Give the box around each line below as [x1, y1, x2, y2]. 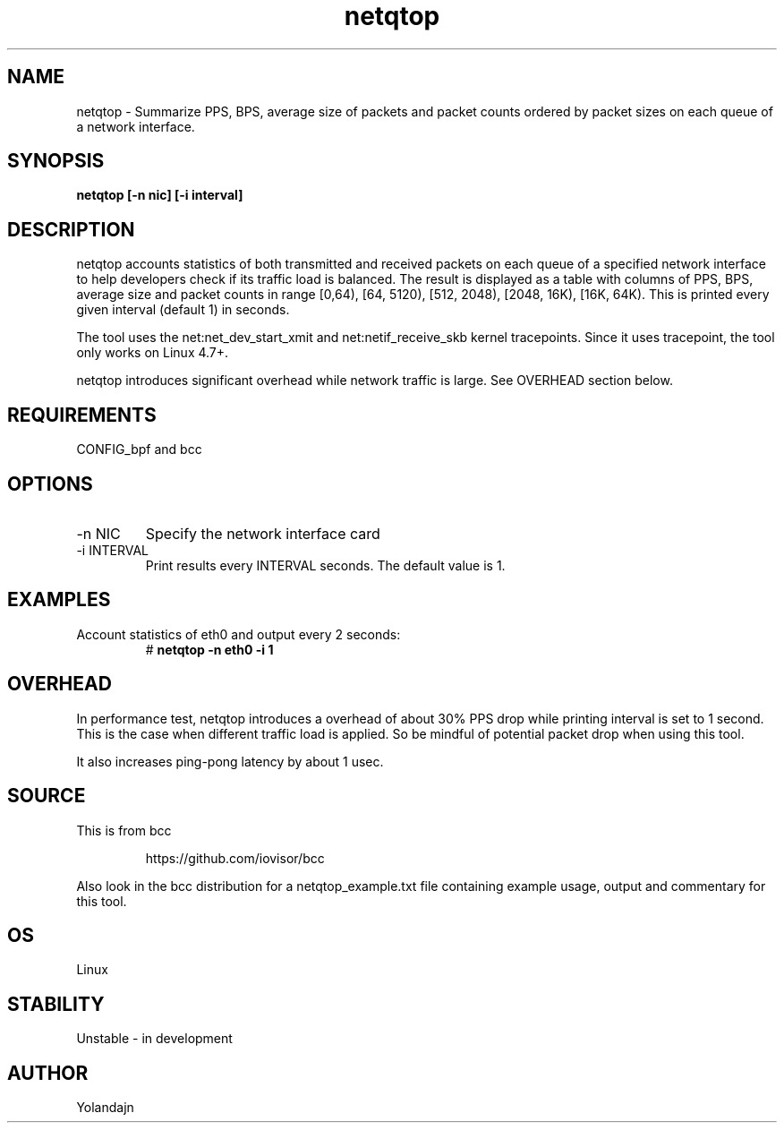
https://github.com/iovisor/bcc [145, 850, 325, 866]
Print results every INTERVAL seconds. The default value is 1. [145, 557, 506, 573]
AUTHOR [7, 1061, 89, 1084]
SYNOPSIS [7, 150, 105, 173]
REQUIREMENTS [7, 403, 157, 426]
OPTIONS [7, 472, 93, 495]
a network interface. [76, 118, 195, 134]
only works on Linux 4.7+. [76, 345, 229, 361]
